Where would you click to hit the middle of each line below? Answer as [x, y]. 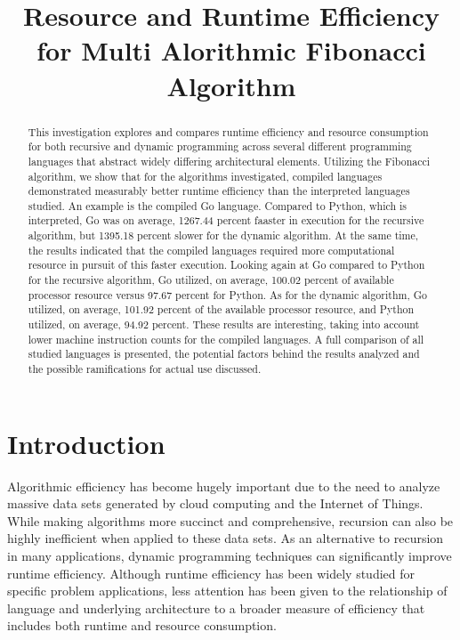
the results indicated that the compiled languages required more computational [211, 250]
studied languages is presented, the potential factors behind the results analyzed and [224, 354]
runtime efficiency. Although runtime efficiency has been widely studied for [211, 573]
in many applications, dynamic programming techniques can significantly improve [230, 556]
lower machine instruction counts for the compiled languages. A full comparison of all [226, 339]
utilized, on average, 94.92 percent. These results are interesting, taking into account [224, 324]
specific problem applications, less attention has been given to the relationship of [227, 591]
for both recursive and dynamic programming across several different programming [220, 146]
